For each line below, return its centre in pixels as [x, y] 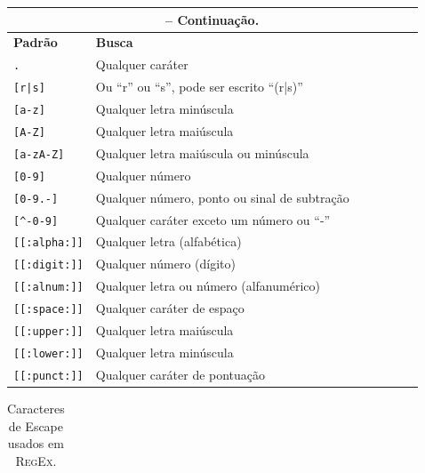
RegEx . [36, 460]
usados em [36, 443]
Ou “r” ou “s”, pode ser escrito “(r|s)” [199, 87]
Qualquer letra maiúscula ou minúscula [202, 152]
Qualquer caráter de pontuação [180, 374]
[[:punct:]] [48, 376]
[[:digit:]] [48, 265]
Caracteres [36, 409]
